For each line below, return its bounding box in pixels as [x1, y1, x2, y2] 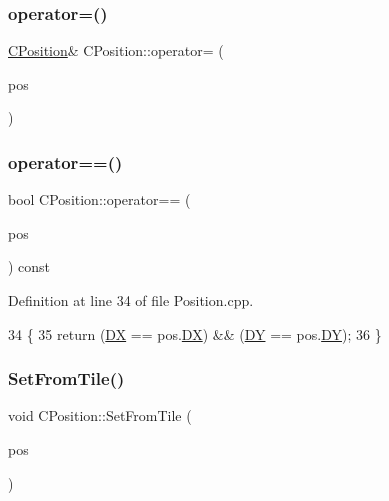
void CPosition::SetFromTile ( [8, 405, 192, 426]
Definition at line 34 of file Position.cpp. [8, 290, 254, 310]
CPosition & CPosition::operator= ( [8, 40, 224, 61]
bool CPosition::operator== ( [8, 189, 191, 210]
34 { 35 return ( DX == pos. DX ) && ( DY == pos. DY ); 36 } [8, 323, 382, 344]
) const [8, 256, 51, 277]
